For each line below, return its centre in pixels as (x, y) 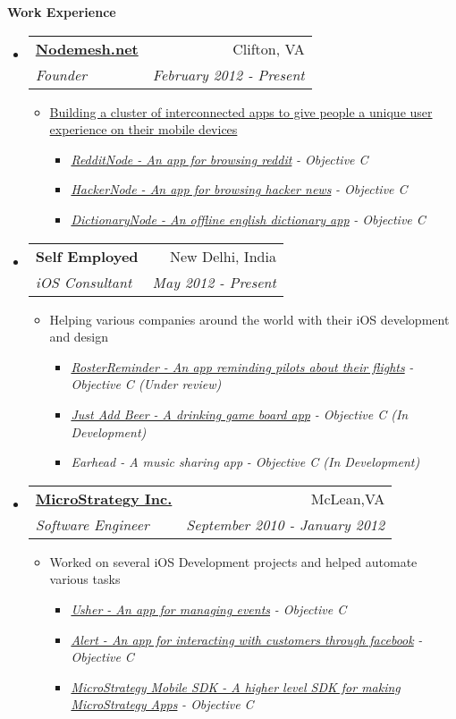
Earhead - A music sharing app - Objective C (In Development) (245, 462)
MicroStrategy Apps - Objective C (162, 704)
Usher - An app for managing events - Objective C (209, 609)
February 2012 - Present (228, 74)
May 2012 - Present (214, 282)
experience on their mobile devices (144, 129)
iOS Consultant (84, 282)
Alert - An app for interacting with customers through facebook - (247, 639)
